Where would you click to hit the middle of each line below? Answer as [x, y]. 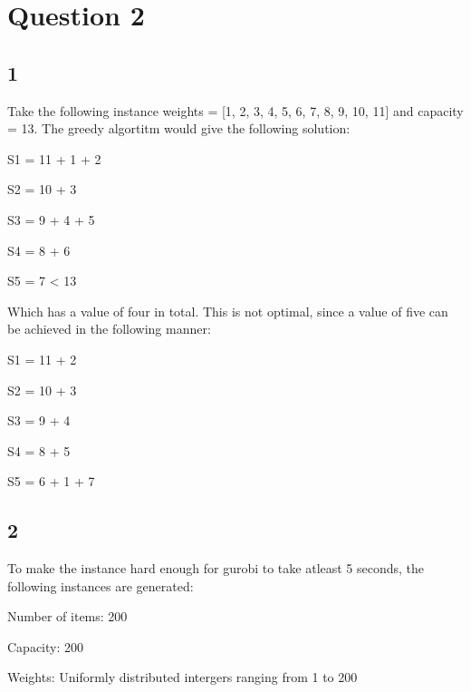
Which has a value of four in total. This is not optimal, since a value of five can [228, 311]
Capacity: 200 [45, 646]
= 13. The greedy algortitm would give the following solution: [179, 128]
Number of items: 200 [67, 616]
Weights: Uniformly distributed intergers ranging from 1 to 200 [183, 677]
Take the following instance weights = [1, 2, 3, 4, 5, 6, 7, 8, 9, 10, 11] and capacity [235, 110]
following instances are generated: [101, 585]
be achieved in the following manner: [109, 329]
